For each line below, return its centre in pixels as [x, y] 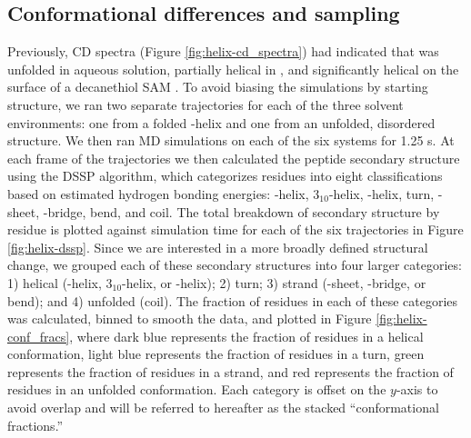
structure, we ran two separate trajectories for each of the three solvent [205, 104]
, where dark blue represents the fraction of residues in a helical [246, 336]
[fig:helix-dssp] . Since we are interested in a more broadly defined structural [218, 247]
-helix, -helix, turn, [381, 193]
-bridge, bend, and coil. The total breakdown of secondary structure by [241, 211]
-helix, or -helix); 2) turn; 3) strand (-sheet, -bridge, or [274, 282]
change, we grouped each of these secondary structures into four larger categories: [235, 265]
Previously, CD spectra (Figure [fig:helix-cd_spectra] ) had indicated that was [223, 51]
